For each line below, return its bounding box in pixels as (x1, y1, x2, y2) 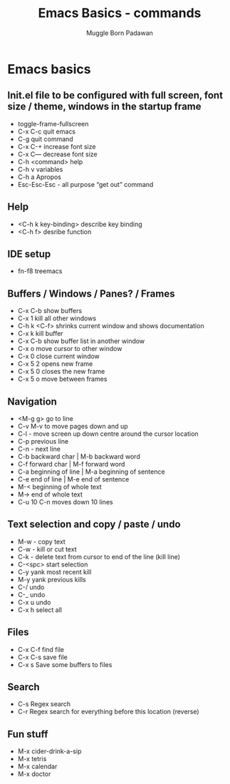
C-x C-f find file (17, 645, 64, 653)
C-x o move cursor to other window (17, 345, 122, 353)
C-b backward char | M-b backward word (17, 452, 140, 461)
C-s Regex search (17, 700, 71, 708)
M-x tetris (17, 755, 47, 763)
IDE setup (7, 248, 51, 260)
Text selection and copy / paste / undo (7, 519, 181, 531)
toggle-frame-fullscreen (17, 119, 89, 128)
